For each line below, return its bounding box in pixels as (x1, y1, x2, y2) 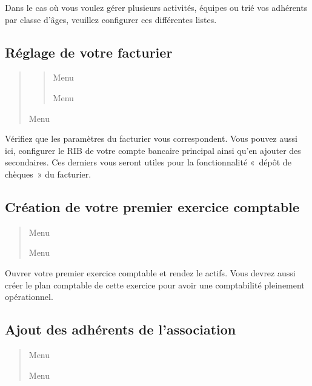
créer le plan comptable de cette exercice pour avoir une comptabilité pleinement (5, 278, 305, 291)
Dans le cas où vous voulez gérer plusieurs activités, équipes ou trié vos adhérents (5, 1, 308, 13)
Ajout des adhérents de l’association (5, 320, 236, 339)
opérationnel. (5, 290, 53, 303)
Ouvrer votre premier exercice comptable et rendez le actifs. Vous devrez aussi (5, 266, 296, 279)
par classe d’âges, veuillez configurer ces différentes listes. (5, 13, 217, 25)
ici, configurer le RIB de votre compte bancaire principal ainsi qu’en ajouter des (5, 144, 301, 156)
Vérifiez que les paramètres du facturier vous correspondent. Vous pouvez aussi (5, 132, 298, 145)
